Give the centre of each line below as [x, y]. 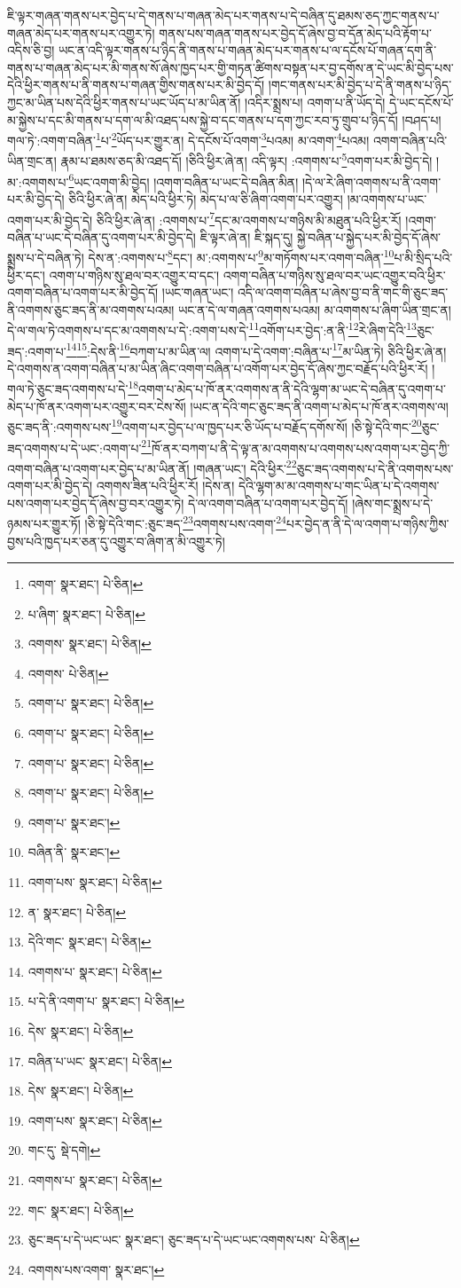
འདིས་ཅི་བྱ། [31, 50]
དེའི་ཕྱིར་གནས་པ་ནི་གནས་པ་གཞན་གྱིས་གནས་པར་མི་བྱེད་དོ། [136, 85]
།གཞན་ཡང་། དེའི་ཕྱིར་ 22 [245, 467]
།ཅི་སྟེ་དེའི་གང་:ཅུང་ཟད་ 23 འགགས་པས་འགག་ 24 [185, 522]
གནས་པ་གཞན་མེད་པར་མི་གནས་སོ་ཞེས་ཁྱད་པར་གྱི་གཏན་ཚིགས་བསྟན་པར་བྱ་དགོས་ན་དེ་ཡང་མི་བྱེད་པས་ [230, 67]
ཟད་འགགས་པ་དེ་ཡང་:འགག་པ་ [74, 448]
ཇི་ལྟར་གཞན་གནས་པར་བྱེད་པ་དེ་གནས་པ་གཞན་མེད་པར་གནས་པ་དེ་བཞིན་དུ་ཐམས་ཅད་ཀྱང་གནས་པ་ [223, 15]
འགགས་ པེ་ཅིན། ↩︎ [68, 673]
